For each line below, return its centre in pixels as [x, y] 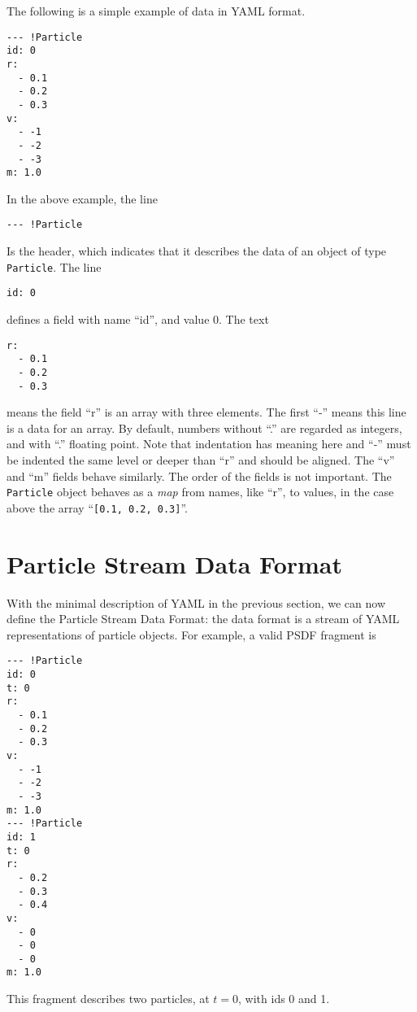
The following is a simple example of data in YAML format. [156, 11]
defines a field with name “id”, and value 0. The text [138, 318]
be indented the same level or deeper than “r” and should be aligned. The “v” [201, 459]
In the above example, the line [82, 198]
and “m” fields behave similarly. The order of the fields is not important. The [199, 475]
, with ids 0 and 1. [284, 999]
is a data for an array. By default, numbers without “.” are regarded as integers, [204, 427]
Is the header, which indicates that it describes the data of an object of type [197, 251]
